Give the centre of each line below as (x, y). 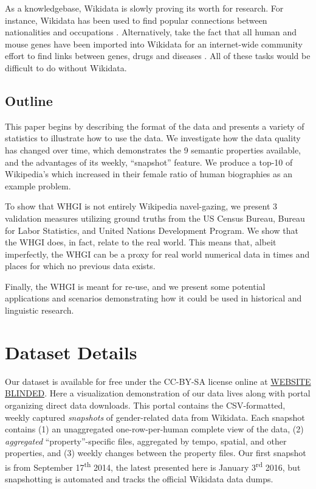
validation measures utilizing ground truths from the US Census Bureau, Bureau (155, 218)
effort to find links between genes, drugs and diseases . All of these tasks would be (158, 56)
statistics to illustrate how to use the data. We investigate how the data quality (153, 138)
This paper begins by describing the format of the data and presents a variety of (155, 126)
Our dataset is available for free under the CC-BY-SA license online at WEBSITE (158, 381)
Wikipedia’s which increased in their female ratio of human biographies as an (149, 174)
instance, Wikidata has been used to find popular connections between (136, 20)
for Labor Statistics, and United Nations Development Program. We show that (152, 230)
